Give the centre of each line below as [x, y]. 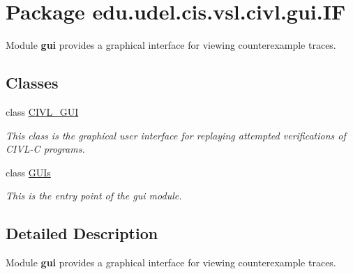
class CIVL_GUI [42, 111]
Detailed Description [82, 233]
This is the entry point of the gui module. [94, 196]
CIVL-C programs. [45, 149]
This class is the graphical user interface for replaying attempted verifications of [176, 135]
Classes [32, 83]
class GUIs [28, 172]
